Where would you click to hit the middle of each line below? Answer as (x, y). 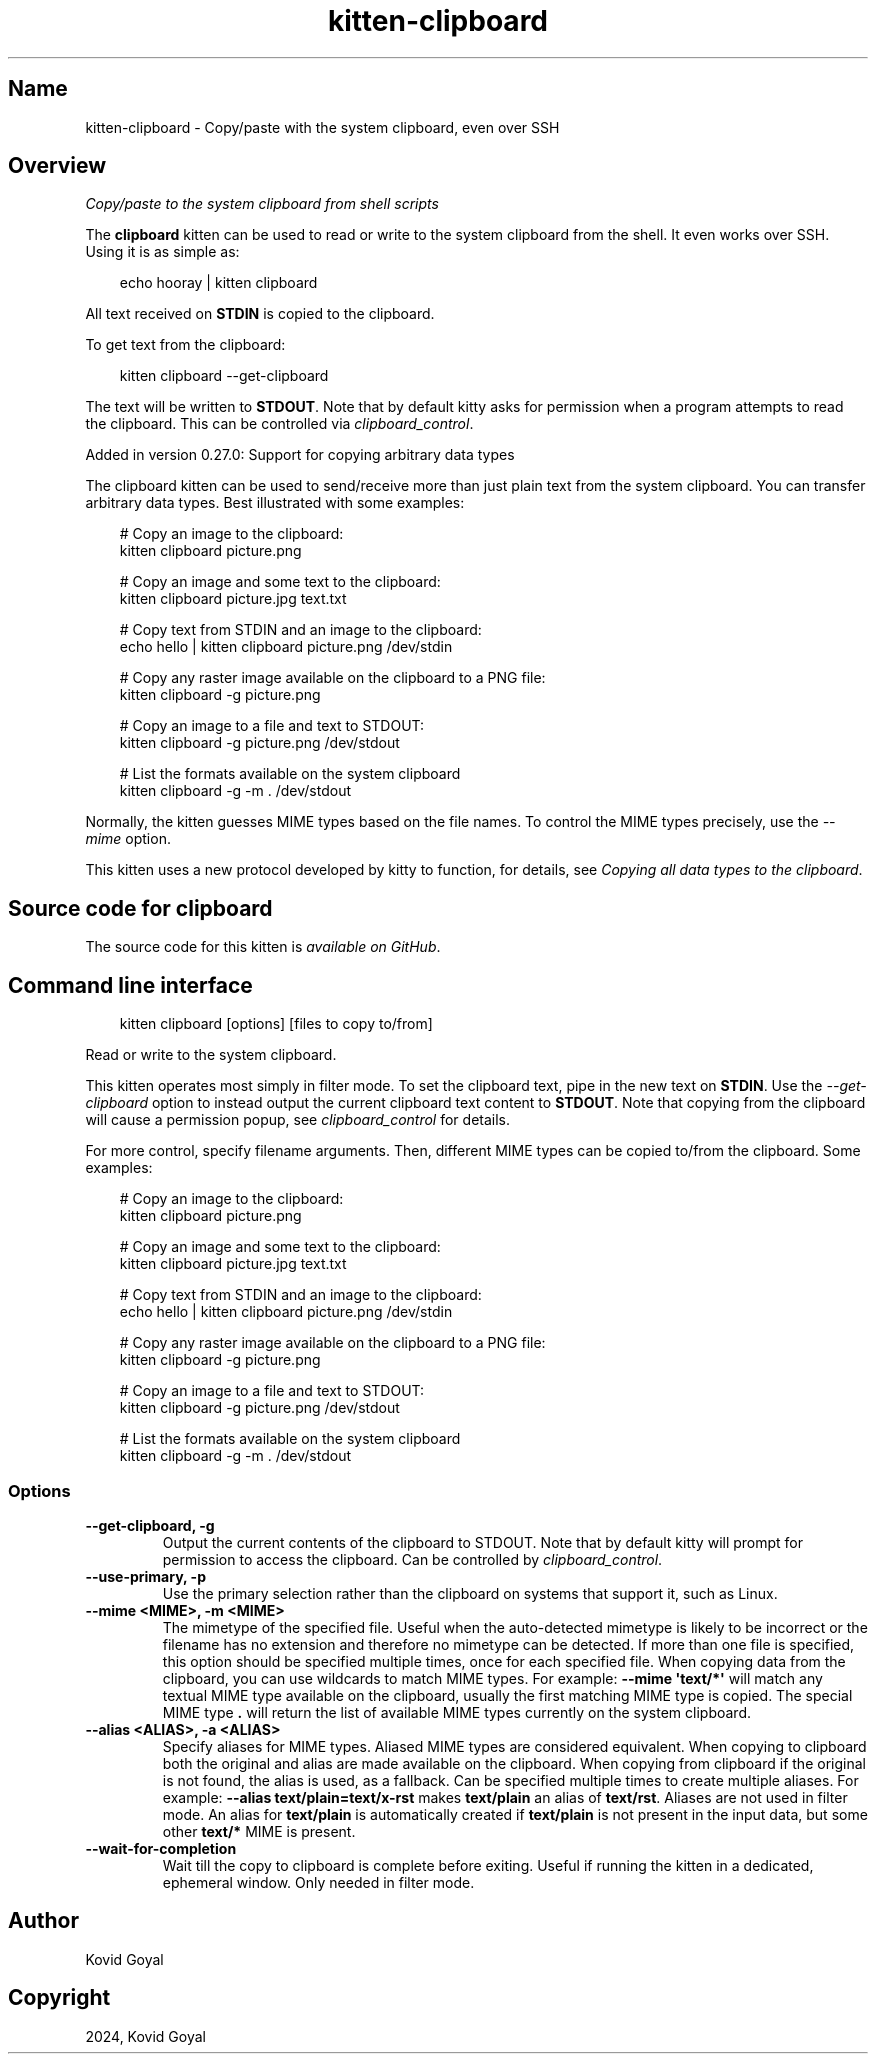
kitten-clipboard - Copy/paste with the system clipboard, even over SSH (322, 127)
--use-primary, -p (145, 1576)
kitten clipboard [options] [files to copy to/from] (276, 1024)
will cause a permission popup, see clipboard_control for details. (298, 1120)
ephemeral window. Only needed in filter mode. (318, 1882)
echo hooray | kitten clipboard (218, 283)
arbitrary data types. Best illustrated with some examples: (275, 503)
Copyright (59, 1998)
